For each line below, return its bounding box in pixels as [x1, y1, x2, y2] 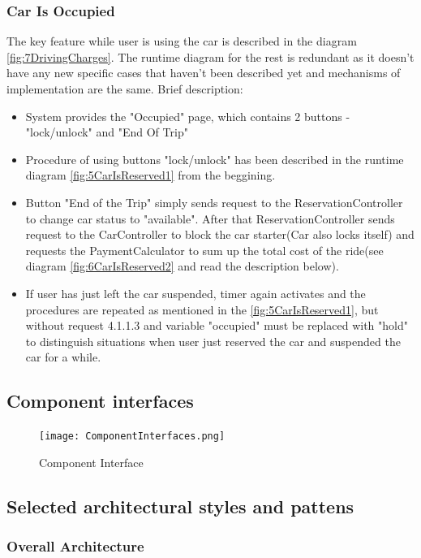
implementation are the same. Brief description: [6, 80, 243, 97]
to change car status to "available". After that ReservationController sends [25, 210, 395, 227]
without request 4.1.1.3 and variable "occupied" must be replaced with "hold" [25, 317, 408, 334]
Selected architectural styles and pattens [6, 493, 354, 518]
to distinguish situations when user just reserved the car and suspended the [25, 332, 401, 349]
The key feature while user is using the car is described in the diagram [6, 32, 357, 50]
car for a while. [25, 348, 101, 366]
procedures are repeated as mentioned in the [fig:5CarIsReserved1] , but [25, 301, 379, 318]
